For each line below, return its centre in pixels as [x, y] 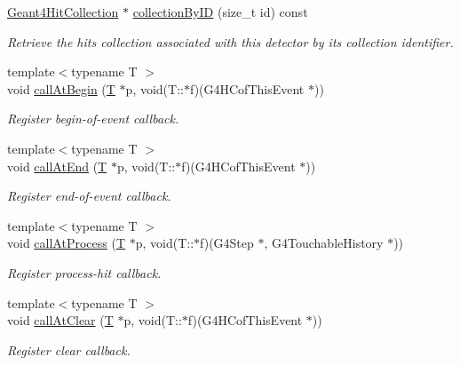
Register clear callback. [69, 349]
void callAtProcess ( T [66, 243]
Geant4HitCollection [63, 12]
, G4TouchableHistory [324, 243]
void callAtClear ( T [60, 320]
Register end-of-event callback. [89, 196]
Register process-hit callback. [84, 272]
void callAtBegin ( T [61, 88]
